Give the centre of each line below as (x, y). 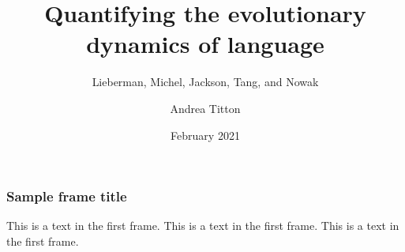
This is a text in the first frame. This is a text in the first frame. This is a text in (203, 226)
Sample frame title (67, 196)
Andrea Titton (205, 108)
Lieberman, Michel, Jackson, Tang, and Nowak (205, 82)
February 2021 (205, 135)
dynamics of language (205, 44)
